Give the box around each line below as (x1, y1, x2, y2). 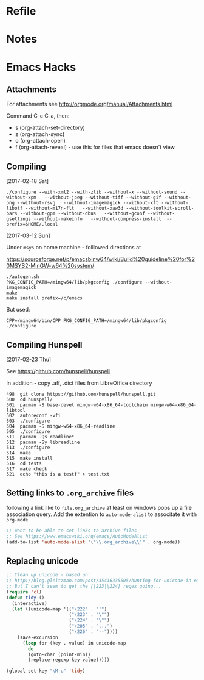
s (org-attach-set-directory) (15, 124, 85, 132)
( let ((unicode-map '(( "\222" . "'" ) (12, 606, 107, 612)
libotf (6, 206, 23, 212)
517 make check (6, 466, 47, 472)
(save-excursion (17, 634, 59, 640)
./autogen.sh (6, 274, 39, 280)
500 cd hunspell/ (6, 396, 53, 403)
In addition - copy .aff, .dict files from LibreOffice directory (6, 379, 152, 387)
